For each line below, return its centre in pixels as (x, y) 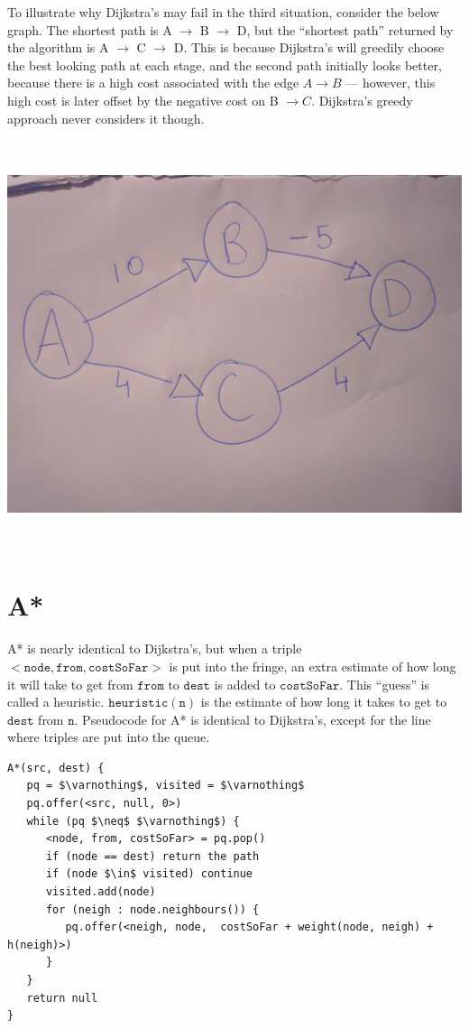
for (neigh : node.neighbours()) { (152, 909)
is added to (245, 684)
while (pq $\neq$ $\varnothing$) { (133, 821)
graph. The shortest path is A (90, 29)
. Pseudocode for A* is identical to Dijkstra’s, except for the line (253, 719)
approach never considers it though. (106, 118)
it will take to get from (70, 684)
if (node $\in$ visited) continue (149, 874)
